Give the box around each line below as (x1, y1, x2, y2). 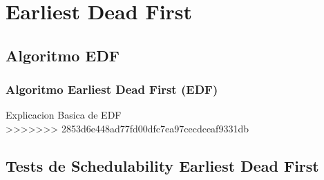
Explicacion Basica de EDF (6, 108, 122, 122)
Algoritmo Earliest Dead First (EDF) (6, 81, 218, 98)
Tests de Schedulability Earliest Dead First (6, 154, 319, 176)
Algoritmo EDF (6, 44, 120, 66)
